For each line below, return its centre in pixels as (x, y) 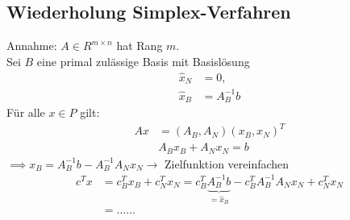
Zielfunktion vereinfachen (227, 163)
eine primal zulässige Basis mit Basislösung (143, 61)
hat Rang (140, 46)
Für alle (26, 112)
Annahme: (32, 46)
